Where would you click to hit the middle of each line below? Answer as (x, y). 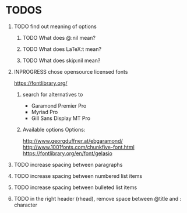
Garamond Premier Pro (59, 105)
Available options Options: (54, 129)
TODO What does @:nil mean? (59, 37)
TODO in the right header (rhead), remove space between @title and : (98, 198)
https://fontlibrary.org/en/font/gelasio (68, 153)
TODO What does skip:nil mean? (61, 60)
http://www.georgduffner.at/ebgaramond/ (73, 140)
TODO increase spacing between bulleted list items (75, 187)
